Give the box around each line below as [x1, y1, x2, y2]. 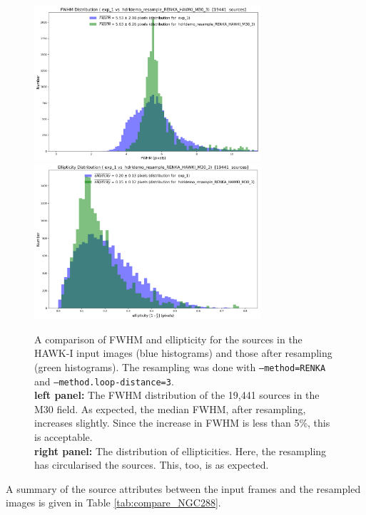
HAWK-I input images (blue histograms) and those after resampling [34, 345, 332, 360]
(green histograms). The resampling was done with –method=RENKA [34, 359, 326, 374]
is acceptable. [34, 429, 93, 444]
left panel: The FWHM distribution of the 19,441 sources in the [34, 387, 320, 402]
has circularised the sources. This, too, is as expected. [34, 457, 269, 472]
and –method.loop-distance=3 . [34, 373, 174, 388]
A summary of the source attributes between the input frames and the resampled [6, 481, 361, 496]
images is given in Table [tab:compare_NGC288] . [6, 495, 221, 510]
